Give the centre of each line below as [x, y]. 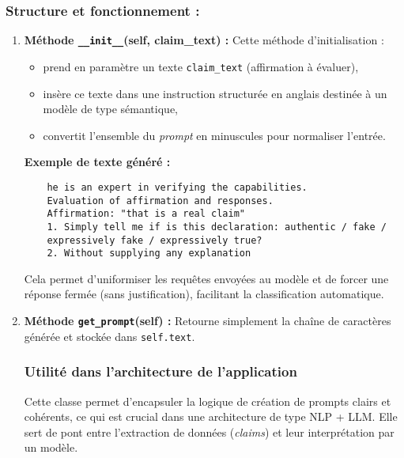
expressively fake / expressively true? [155, 240]
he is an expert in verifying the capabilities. [177, 187]
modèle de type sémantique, [110, 109]
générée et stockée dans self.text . [109, 336]
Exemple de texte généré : [97, 162]
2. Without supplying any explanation [149, 254]
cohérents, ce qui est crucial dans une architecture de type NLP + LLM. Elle [211, 416]
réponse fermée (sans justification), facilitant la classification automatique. [204, 294]
